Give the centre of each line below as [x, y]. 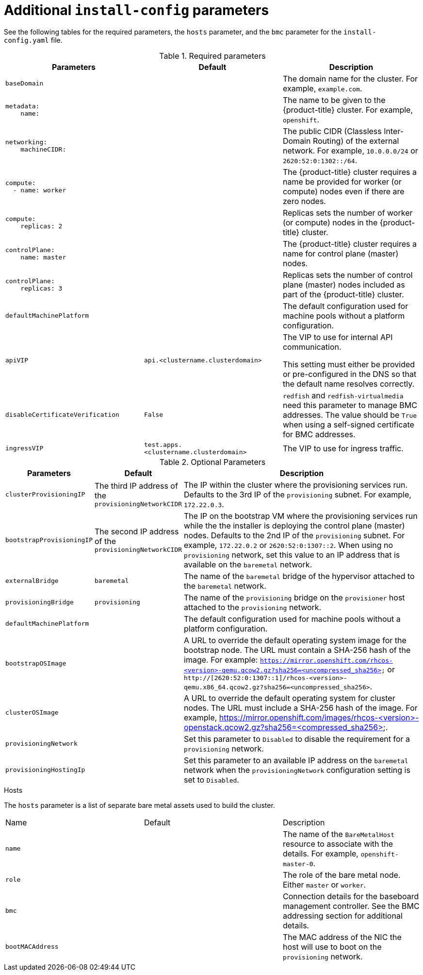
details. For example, [320, 853]
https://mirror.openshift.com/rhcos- [326, 660]
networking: [26, 142]
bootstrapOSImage [36, 663]
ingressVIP [24, 448]
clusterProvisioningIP [45, 495]
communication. [312, 347]
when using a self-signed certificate [348, 424]
